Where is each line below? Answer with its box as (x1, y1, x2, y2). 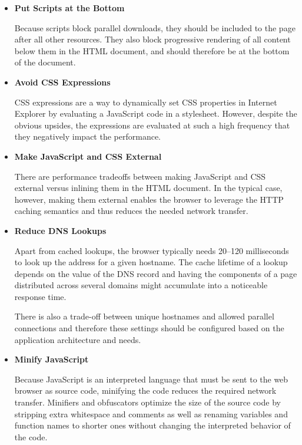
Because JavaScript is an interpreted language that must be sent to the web (14, 373, 288, 385)
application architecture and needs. (14, 333, 141, 345)
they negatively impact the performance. (14, 130, 161, 143)
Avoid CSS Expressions (14, 75, 111, 88)
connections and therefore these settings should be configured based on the (14, 322, 284, 334)
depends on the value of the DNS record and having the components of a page (14, 267, 297, 279)
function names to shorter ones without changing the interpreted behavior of (14, 419, 291, 431)
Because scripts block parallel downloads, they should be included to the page (14, 21, 296, 34)
